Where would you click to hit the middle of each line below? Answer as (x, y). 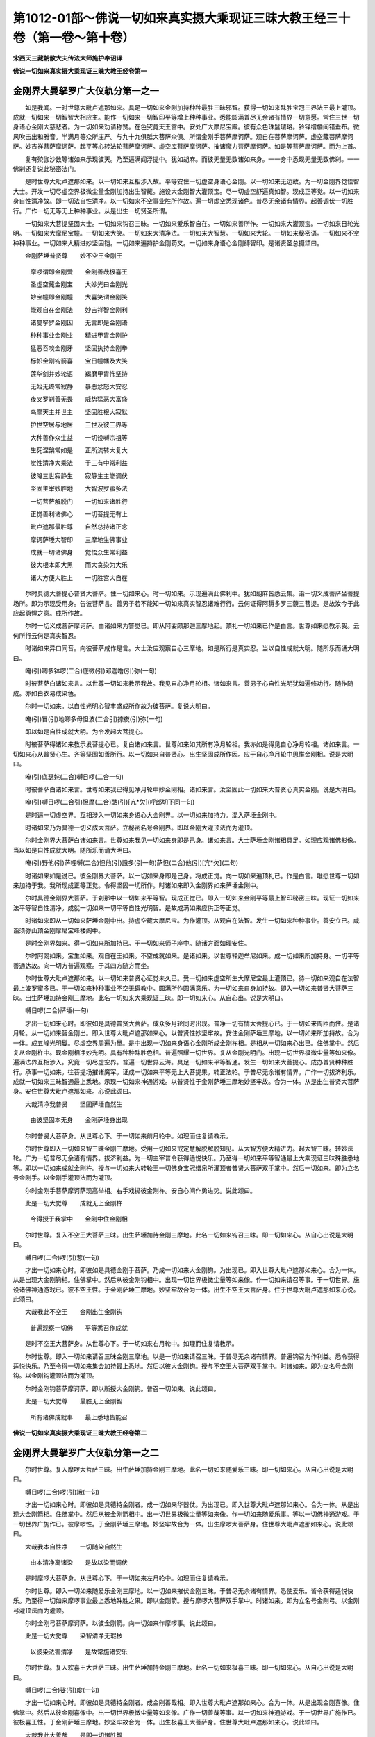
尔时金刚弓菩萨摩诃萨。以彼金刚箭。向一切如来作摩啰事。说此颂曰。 (122, 1623)
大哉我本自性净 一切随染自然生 (74, 1547)
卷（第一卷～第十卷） (74, 38)
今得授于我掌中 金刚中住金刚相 (79, 1219)
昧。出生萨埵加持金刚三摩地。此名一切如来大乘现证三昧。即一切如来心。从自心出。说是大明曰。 (150, 998)
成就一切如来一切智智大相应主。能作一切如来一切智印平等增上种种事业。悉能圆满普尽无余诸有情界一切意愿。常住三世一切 (186, 117)
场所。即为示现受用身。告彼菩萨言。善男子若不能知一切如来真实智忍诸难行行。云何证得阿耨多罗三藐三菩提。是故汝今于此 (186, 603)
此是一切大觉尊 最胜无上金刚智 (74, 1401)
